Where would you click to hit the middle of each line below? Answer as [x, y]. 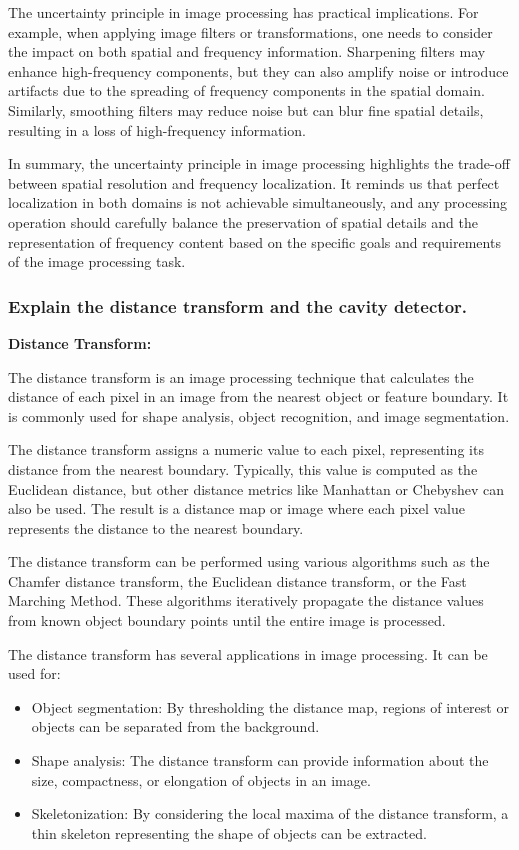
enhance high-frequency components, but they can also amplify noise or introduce [258, 70]
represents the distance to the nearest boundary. [156, 527]
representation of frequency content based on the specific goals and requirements [254, 241]
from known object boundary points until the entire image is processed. [227, 620]
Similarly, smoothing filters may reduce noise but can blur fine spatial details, [246, 109]
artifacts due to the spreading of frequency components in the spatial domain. [246, 90]
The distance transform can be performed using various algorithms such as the [249, 561]
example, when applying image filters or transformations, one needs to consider [250, 31]
